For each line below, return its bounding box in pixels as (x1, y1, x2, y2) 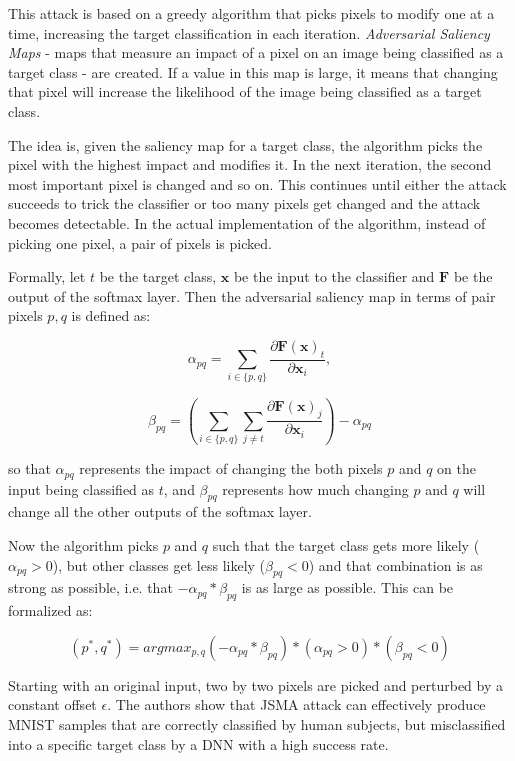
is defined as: (71, 305, 151, 326)
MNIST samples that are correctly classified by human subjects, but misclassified (8, 714, 506, 734)
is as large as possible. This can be (241, 577, 454, 598)
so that (8, 458, 51, 479)
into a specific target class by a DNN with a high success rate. (8, 733, 389, 754)
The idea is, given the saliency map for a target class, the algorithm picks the (8, 134, 483, 155)
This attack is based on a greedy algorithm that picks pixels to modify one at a (8, 3, 495, 23)
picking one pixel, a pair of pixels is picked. (8, 232, 272, 253)
